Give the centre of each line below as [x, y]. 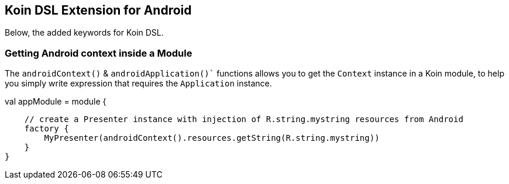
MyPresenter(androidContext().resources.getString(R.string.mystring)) [212, 138]
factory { [47, 129]
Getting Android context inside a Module [99, 53]
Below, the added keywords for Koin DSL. [84, 33]
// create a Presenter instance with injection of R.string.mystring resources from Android [244, 119]
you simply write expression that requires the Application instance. [138, 84]
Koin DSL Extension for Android [98, 10]
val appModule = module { [56, 102]
